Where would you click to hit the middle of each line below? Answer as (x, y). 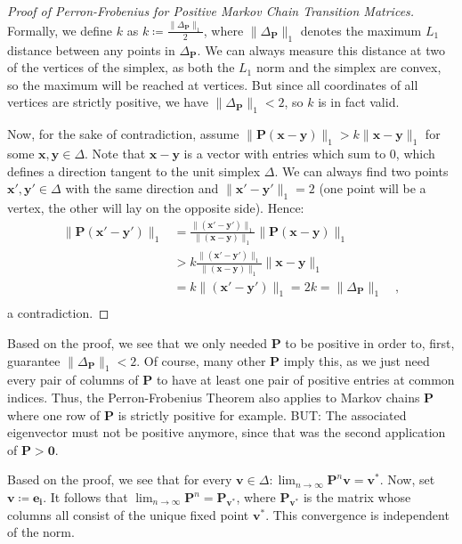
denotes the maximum (361, 30)
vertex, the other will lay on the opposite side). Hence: (156, 208)
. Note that (115, 154)
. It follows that (85, 497)
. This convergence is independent (357, 514)
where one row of (54, 414)
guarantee (34, 360)
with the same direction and (142, 188)
